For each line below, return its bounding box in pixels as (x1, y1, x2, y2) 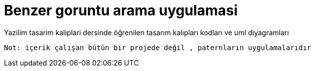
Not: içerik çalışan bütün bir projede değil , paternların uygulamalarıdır (4, 43, 312, 52)
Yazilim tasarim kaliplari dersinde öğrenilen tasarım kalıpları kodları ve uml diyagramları (4, 28, 289, 37)
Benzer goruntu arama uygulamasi (4, 2, 238, 19)
